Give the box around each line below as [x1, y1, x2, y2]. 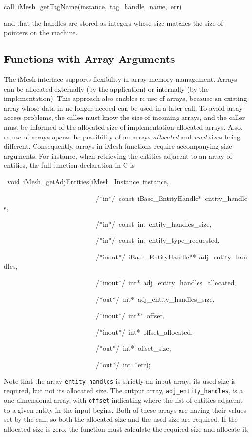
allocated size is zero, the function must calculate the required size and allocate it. [4, 423, 249, 434]
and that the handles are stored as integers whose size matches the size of [4, 18, 223, 28]
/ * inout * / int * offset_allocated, [95, 326, 193, 337]
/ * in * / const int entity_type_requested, [95, 235, 220, 245]
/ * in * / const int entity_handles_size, [95, 218, 212, 229]
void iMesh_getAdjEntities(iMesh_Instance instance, [7, 176, 169, 186]
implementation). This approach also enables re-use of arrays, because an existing [4, 93, 247, 103]
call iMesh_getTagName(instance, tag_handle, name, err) [4, 1, 182, 11]
